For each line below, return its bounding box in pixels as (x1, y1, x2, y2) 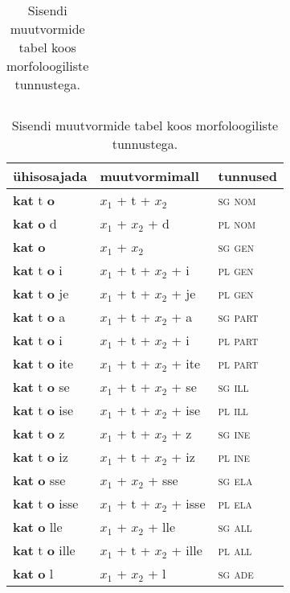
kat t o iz (13, 447, 68, 466)
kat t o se (13, 377, 70, 396)
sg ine (218, 424, 251, 443)
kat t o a (13, 307, 66, 326)
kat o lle (13, 517, 63, 536)
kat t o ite (13, 354, 74, 373)
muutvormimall (100, 167, 199, 185)
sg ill (218, 377, 249, 396)
